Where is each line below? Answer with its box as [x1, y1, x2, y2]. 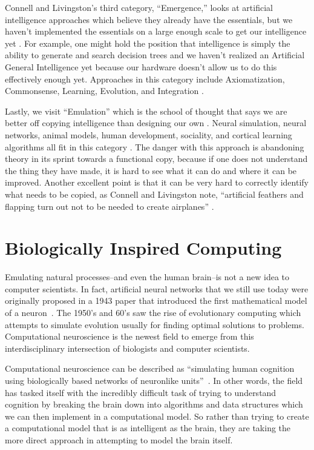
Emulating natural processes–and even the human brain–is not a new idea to [5, 270, 290, 283]
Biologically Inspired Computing [5, 235, 282, 260]
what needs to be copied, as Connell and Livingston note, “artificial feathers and [5, 187, 304, 200]
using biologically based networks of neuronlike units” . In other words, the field [5, 374, 303, 386]
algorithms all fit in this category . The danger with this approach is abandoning [5, 140, 304, 153]
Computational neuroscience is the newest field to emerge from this [5, 330, 254, 343]
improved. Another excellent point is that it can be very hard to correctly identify [5, 176, 309, 189]
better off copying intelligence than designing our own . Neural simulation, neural [5, 116, 307, 129]
